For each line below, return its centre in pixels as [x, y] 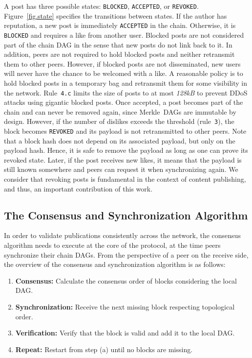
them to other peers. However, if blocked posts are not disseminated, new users [122, 63]
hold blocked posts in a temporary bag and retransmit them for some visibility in [126, 83]
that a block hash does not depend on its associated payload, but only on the [120, 140]
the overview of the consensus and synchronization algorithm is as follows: [115, 264]
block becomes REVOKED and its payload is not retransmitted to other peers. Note [125, 131]
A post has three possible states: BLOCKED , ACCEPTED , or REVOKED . [101, 6]
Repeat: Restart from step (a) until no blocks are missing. [104, 349]
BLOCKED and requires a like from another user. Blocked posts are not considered [124, 35]
